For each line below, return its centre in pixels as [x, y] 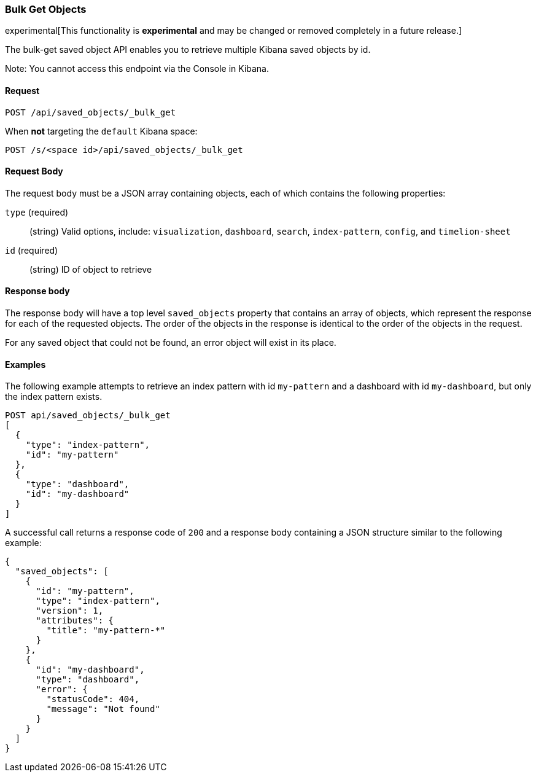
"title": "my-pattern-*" [106, 631]
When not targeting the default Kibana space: [101, 131]
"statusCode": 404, [93, 699]
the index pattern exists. [54, 397]
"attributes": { [75, 621]
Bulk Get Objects [46, 9]
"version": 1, [70, 611]
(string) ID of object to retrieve [91, 269]
